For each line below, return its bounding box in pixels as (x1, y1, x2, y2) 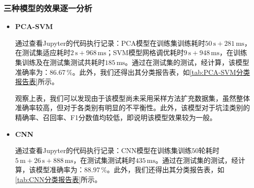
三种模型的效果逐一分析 (3, 1, 92, 14)
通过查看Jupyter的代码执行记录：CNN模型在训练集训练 (15, 145, 192, 156)
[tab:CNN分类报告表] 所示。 (15, 174, 102, 184)
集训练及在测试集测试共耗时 (15, 57, 105, 67)
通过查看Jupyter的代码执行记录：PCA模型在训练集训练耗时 (15, 37, 205, 48)
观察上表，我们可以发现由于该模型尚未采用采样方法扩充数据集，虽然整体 (15, 93, 250, 103)
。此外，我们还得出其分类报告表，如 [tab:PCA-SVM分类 (72, 66, 250, 77)
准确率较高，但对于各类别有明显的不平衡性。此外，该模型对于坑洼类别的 (15, 102, 250, 113)
